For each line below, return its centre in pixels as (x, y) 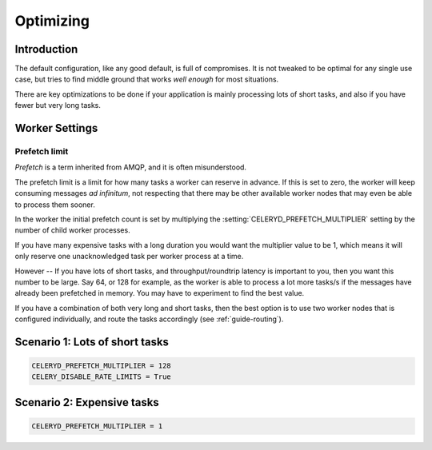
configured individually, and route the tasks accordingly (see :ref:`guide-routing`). (149, 319)
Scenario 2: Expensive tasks (87, 402)
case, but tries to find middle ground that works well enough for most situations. (147, 79)
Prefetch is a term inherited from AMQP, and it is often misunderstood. (131, 167)
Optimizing (52, 21)
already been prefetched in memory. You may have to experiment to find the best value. (160, 293)
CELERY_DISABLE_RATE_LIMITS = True (101, 377)
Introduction (46, 49)
